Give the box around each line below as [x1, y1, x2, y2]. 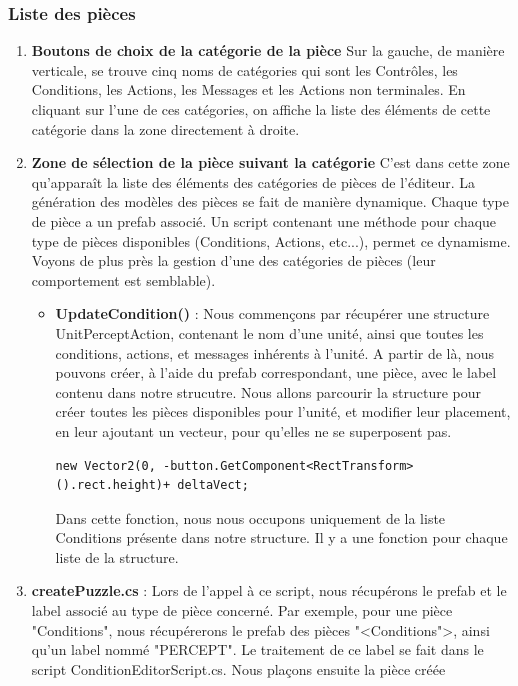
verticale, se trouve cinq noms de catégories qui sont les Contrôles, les [31, 59, 458, 80]
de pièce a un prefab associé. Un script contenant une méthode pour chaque [31, 210, 497, 231]
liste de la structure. [55, 546, 179, 567]
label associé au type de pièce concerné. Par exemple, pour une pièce [31, 600, 453, 621]
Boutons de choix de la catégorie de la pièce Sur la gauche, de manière [31, 40, 505, 61]
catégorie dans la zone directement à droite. [31, 118, 300, 139]
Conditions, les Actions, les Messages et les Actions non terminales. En [31, 79, 466, 100]
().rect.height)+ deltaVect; [55, 478, 249, 493]
